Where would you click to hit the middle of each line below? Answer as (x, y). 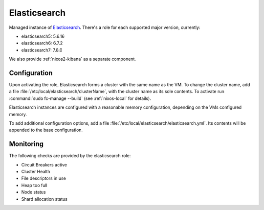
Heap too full (34, 185)
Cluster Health (36, 172)
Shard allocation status (44, 199)
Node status (33, 192)
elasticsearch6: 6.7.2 (42, 43)
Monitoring (26, 144)
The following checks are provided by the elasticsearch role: (70, 156)
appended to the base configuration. (46, 130)
